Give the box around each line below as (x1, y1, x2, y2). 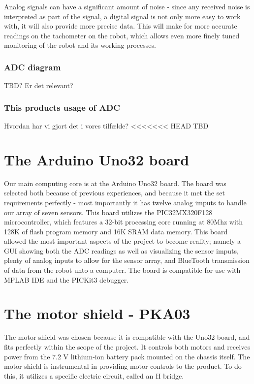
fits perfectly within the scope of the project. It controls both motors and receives (4, 341, 250, 352)
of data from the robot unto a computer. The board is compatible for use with (4, 265, 241, 275)
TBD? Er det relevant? (4, 80, 73, 91)
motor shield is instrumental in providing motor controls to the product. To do (4, 361, 242, 371)
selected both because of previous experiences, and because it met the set (4, 188, 225, 198)
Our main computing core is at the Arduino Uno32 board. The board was (4, 178, 226, 188)
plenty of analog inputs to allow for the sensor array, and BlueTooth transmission (4, 255, 250, 265)
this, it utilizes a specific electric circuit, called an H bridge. (4, 370, 184, 381)
